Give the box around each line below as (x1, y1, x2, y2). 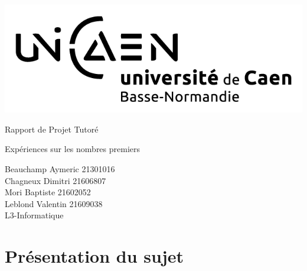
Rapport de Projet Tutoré (5, 122, 99, 135)
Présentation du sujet (5, 244, 184, 268)
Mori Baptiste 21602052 (5, 186, 91, 198)
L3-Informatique (5, 209, 64, 221)
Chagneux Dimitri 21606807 (5, 174, 106, 186)
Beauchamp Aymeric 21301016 (5, 162, 115, 175)
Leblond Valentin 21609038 (5, 197, 103, 209)
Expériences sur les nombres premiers (5, 143, 141, 155)
